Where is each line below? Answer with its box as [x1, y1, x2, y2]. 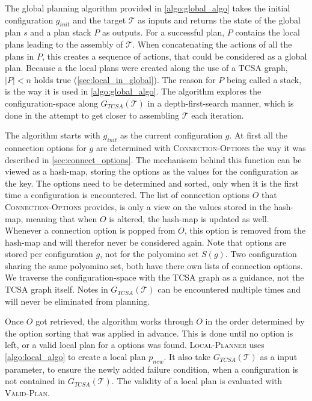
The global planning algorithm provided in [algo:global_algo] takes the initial [5, 2, 290, 14]
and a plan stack [30, 26, 91, 39]
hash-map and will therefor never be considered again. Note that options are [5, 235, 287, 248]
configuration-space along [5, 96, 98, 109]
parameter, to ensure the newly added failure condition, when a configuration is [5, 362, 299, 375]
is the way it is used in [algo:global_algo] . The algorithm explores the [5, 85, 262, 98]
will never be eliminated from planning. [5, 294, 150, 307]
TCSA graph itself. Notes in [5, 283, 108, 296]
